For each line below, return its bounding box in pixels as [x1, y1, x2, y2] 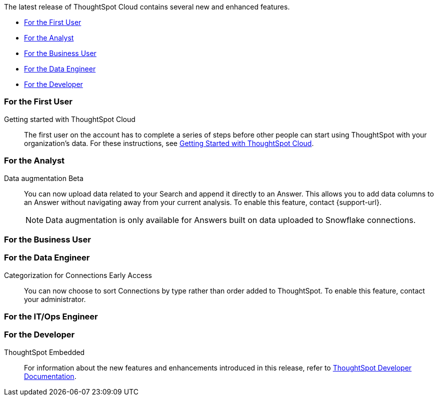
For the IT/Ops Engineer [4, 311, 98, 321]
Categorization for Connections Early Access [4, 270, 152, 279]
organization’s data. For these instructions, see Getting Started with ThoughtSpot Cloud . [24, 138, 314, 147]
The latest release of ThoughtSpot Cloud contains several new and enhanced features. [4, 2, 290, 11]
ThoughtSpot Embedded [4, 347, 85, 356]
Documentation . [24, 371, 76, 380]
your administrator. [24, 294, 86, 303]
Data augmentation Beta [4, 173, 83, 182]
